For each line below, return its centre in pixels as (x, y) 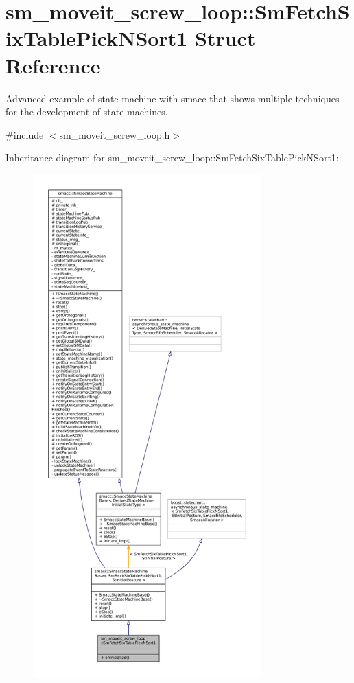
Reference (53, 65)
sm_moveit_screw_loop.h (115, 134)
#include (25, 134)
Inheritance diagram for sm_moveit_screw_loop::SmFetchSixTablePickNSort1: (172, 158)
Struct (225, 38)
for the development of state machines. (87, 112)
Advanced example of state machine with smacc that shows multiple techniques (173, 98)
